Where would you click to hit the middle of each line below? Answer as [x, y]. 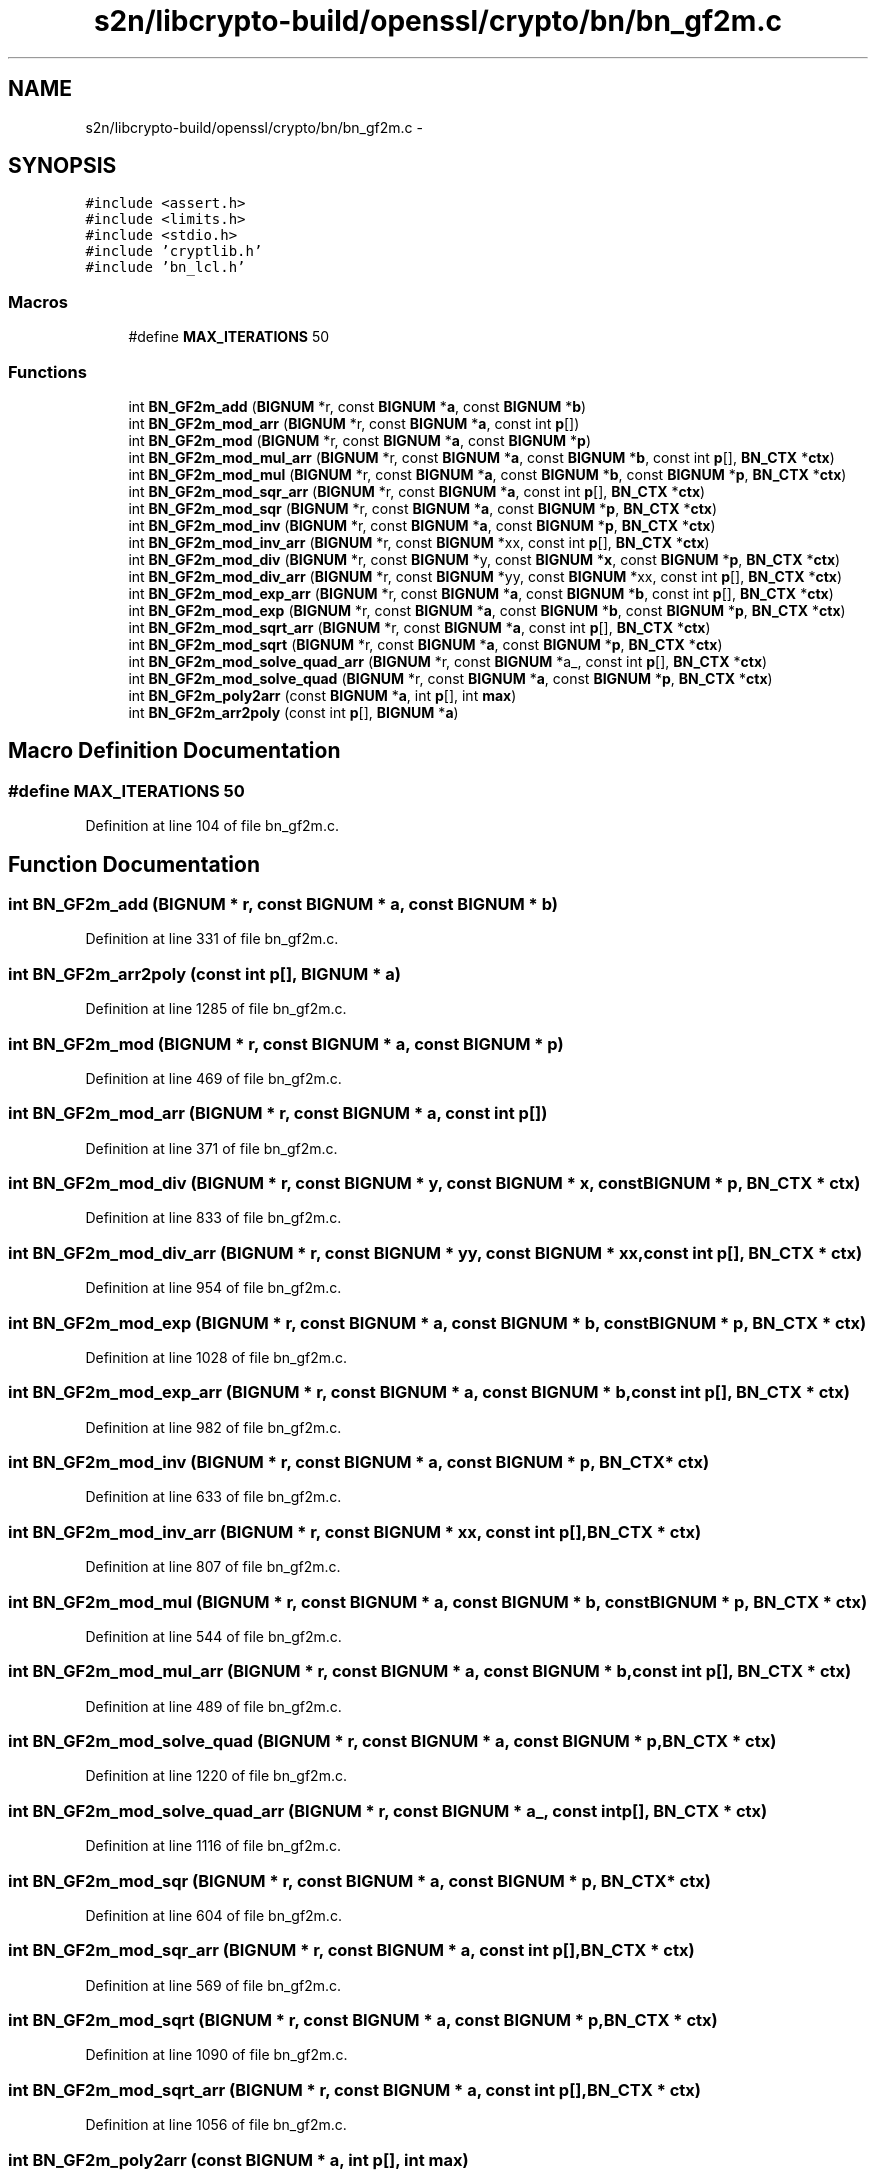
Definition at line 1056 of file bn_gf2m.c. [216, 2125]
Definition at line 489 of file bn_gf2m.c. [213, 1706]
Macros [38, 301]
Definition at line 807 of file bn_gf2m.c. [213, 1567]
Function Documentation [134, 864]
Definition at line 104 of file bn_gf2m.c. [212, 826]
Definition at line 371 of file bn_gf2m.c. [211, 1148]
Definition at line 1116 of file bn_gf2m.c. [213, 1846]
